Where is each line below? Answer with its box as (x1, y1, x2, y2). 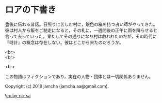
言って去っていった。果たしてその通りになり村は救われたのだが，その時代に (5, 33, 157, 39)
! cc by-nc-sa (5, 92, 31, 98)
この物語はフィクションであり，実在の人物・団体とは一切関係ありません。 (5, 74, 154, 79)
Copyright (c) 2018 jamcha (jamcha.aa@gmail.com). (5, 83, 109, 89)
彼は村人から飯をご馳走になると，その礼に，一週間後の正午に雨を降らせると (5, 27, 158, 33)
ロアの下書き (5, 4, 57, 15)
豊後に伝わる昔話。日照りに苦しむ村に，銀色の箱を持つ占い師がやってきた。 (5, 21, 158, 27)
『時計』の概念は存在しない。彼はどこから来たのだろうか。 (5, 39, 124, 45)
